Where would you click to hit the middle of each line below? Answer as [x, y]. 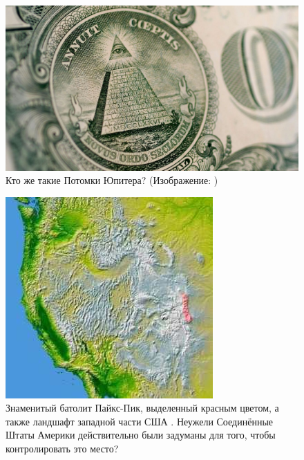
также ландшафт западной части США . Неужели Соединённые [139, 421]
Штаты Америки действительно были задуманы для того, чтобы [141, 435]
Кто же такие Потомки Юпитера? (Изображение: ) [112, 180]
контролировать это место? [62, 449]
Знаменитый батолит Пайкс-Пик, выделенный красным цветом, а [142, 408]
